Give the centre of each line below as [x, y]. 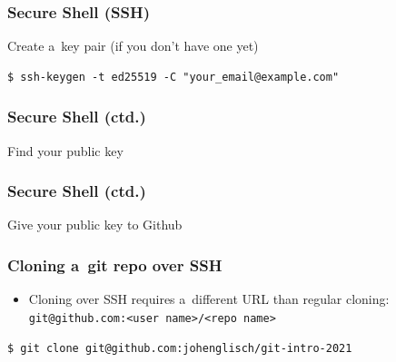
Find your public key [65, 150]
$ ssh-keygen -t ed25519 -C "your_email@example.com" [173, 77]
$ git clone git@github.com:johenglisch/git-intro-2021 [180, 348]
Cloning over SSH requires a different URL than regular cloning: [209, 299]
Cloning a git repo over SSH [115, 264]
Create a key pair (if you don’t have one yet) [133, 46]
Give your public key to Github [95, 225]
